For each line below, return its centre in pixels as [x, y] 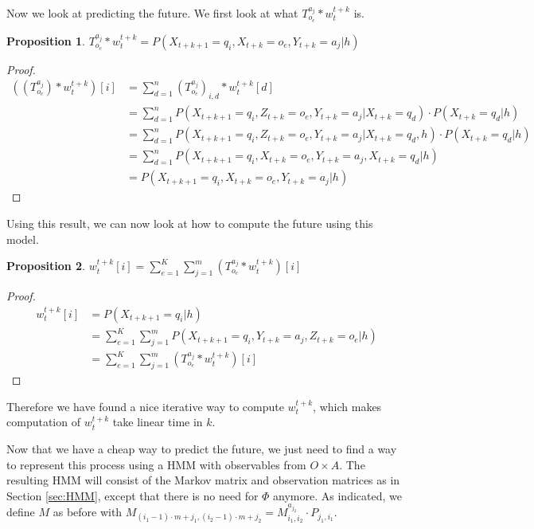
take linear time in [158, 422]
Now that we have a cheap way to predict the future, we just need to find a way [202, 449]
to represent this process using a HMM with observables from [156, 464]
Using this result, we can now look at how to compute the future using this [190, 223]
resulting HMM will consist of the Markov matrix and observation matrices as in [203, 480]
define [21, 512]
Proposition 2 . [46, 266]
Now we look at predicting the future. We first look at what [152, 13]
